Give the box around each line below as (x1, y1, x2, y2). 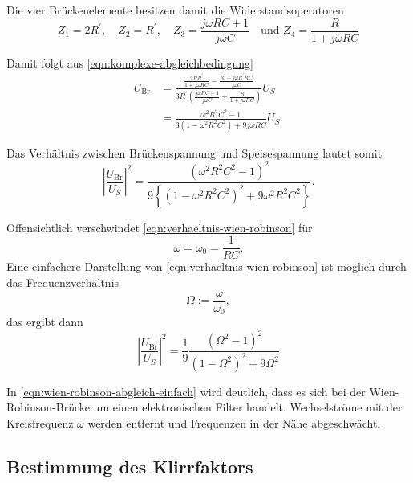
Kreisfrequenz (6, 414, 74, 431)
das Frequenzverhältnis (6, 273, 119, 290)
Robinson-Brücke (6, 399, 90, 415)
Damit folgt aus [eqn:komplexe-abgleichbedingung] (6, 54, 253, 71)
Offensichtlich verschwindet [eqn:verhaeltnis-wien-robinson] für (6, 219, 313, 235)
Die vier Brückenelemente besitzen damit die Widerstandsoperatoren (6, 2, 344, 18)
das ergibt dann (6, 313, 83, 330)
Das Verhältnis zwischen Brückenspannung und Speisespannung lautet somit (6, 144, 383, 161)
